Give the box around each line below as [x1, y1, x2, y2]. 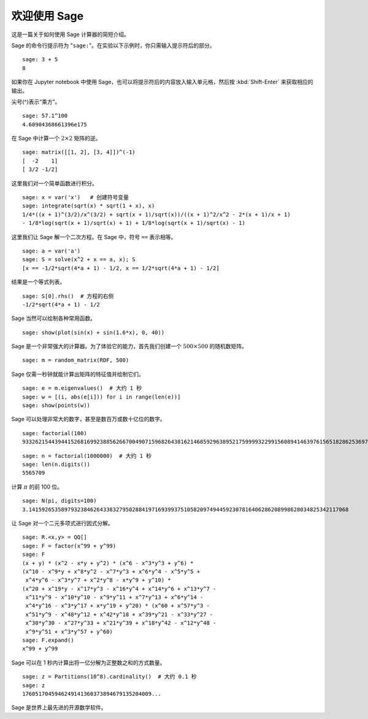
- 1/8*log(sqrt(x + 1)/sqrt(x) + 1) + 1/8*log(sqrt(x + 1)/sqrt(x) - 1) [22, 219, 245, 227]
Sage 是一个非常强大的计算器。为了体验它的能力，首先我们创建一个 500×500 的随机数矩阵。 [11, 343, 248, 350]
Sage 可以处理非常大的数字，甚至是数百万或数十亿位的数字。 [11, 416, 166, 423]
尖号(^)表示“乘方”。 [11, 98, 61, 105]
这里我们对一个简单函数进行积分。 [11, 180, 98, 187]
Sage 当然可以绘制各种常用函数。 [11, 314, 96, 322]
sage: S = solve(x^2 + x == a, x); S [22, 256, 136, 263]
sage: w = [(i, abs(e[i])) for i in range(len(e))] [22, 393, 181, 400]
